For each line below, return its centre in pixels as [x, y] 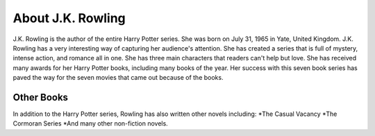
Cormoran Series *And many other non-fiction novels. [90, 124]
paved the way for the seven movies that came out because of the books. [118, 78]
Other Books [41, 97]
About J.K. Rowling [69, 18]
